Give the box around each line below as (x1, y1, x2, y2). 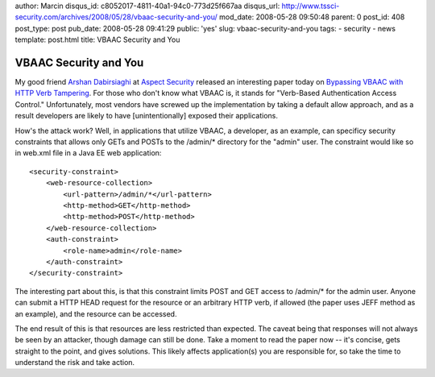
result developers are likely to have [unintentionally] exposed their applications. (14, 111, 278, 121)
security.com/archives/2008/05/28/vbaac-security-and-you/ (14, 12, 217, 22)
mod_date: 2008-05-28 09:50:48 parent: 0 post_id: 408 (218, 12, 405, 22)
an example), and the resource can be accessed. (14, 309, 177, 318)
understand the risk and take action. (14, 358, 135, 367)
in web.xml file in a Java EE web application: (14, 148, 162, 158)
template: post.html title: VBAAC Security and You (14, 35, 180, 44)
